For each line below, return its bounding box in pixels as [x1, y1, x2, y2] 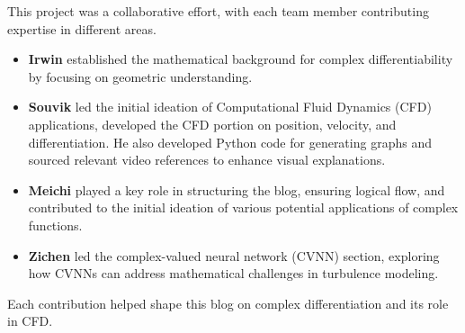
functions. [28, 215, 83, 234]
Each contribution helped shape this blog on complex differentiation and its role [7, 293, 449, 312]
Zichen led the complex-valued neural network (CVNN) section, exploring [28, 246, 440, 265]
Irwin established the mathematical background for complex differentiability [28, 49, 453, 68]
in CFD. [7, 311, 53, 330]
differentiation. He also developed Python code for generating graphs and [28, 132, 432, 151]
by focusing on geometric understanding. [28, 67, 253, 85]
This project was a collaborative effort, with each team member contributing [7, 2, 429, 20]
